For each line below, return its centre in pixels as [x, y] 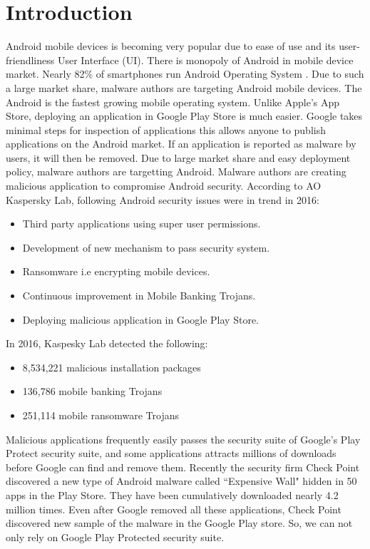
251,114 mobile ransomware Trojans [101, 415]
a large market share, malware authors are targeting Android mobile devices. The [184, 87]
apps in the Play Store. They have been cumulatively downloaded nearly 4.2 [172, 494]
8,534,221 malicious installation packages [112, 367]
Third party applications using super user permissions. [142, 224]
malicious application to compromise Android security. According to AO [164, 186]
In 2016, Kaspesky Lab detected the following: [107, 343]
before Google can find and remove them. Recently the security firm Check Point [183, 467]
